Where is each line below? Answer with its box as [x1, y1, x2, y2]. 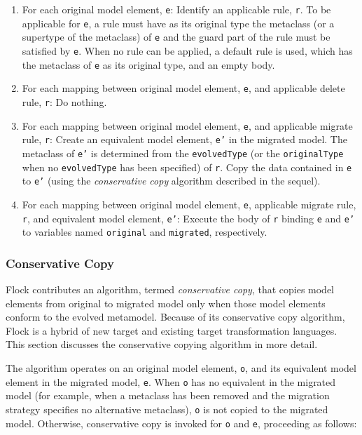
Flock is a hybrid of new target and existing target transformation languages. [6, 323, 337, 337]
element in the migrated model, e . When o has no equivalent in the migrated [6, 374, 336, 389]
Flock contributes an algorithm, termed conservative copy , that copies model [6, 282, 335, 297]
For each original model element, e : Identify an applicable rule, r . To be [22, 2, 331, 16]
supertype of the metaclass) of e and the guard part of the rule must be [22, 29, 330, 44]
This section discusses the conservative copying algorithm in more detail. [6, 337, 318, 352]
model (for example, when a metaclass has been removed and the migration [6, 388, 330, 403]
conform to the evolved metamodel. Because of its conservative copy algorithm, [6, 309, 345, 324]
